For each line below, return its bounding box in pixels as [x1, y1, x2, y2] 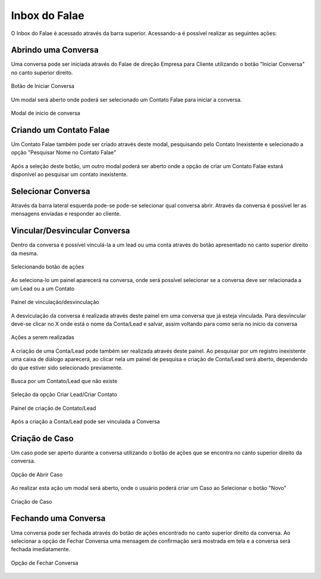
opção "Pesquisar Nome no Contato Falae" [11, 149, 117, 156]
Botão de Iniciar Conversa [11, 83, 74, 90]
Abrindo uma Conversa [11, 45, 99, 55]
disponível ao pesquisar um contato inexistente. [11, 171, 128, 178]
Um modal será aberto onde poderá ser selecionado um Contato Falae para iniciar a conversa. [11, 96, 242, 103]
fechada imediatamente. [11, 546, 71, 553]
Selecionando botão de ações [11, 263, 84, 270]
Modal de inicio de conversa [11, 110, 80, 117]
